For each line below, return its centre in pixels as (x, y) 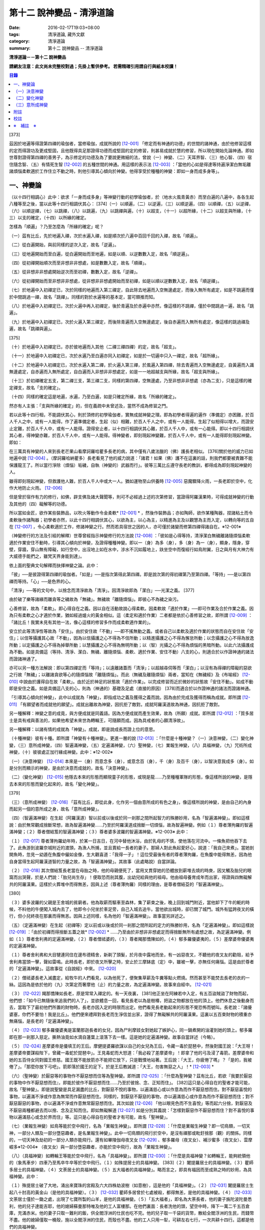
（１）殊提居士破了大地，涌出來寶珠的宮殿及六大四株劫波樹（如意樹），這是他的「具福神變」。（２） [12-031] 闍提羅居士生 (131, 1185)
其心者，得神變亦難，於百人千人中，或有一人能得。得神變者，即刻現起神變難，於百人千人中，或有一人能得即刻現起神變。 (132, 435)
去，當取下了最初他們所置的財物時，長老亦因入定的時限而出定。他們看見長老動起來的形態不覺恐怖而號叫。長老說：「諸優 (131, 1007)
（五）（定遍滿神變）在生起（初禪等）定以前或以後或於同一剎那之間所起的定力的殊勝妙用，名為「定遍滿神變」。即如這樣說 (132, 925)
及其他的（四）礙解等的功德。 (39, 504)
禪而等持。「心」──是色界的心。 (41, 581)
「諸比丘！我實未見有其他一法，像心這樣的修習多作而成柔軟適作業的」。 (81, 622)
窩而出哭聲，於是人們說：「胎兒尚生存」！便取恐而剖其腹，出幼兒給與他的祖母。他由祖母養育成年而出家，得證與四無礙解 (131, 877)
